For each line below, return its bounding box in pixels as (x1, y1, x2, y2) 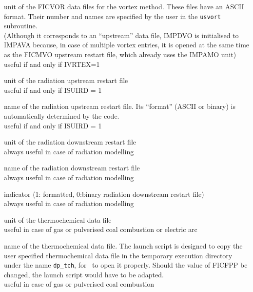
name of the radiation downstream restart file (4, 163, 140, 173)
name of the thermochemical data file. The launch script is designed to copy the (4, 240, 243, 250)
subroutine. (4, 21, 38, 31)
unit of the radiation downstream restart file (4, 137, 136, 147)
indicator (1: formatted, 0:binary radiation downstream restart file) (4, 188, 204, 199)
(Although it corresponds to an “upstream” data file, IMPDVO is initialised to (4, 30, 239, 40)
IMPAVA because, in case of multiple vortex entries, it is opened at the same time (4, 40, 250, 50)
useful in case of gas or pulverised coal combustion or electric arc (4, 224, 197, 234)
